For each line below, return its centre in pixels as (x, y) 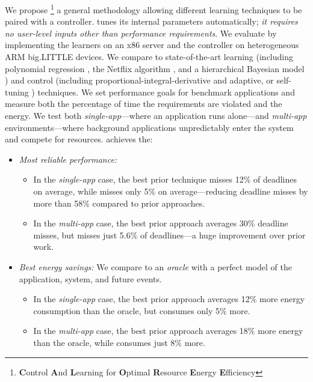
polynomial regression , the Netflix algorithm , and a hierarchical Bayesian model (155, 68)
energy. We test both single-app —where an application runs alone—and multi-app (156, 115)
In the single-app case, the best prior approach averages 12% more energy (169, 299)
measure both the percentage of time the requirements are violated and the (144, 104)
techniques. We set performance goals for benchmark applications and (166, 92)
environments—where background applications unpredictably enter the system (149, 127)
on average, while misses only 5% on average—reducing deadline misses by (171, 191)
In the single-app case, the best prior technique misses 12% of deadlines (165, 179)
